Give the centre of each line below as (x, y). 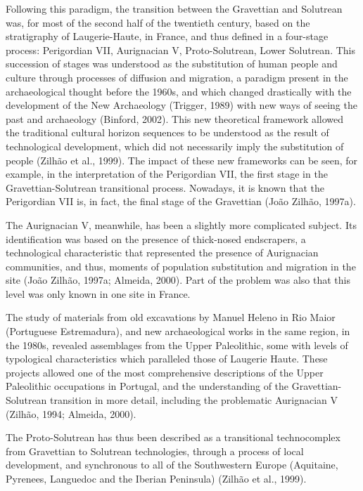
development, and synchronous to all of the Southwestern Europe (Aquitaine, (172, 465)
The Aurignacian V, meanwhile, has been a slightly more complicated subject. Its (181, 224)
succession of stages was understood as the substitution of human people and (172, 64)
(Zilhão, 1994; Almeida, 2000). (71, 413)
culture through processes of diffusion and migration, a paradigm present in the (177, 77)
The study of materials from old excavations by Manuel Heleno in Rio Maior (171, 317)
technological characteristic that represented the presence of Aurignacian (162, 253)
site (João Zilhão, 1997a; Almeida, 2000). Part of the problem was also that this (178, 280)
